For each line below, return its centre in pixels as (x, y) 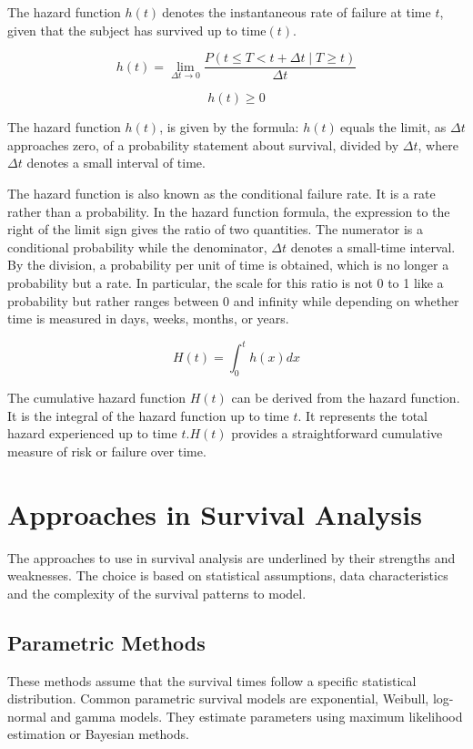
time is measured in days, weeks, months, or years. (148, 318)
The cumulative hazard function (97, 398)
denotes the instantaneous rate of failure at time (297, 12)
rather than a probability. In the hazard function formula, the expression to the (229, 211)
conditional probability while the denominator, (137, 246)
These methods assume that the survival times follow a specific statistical (212, 680)
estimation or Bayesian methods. (98, 734)
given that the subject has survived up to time (137, 30)
